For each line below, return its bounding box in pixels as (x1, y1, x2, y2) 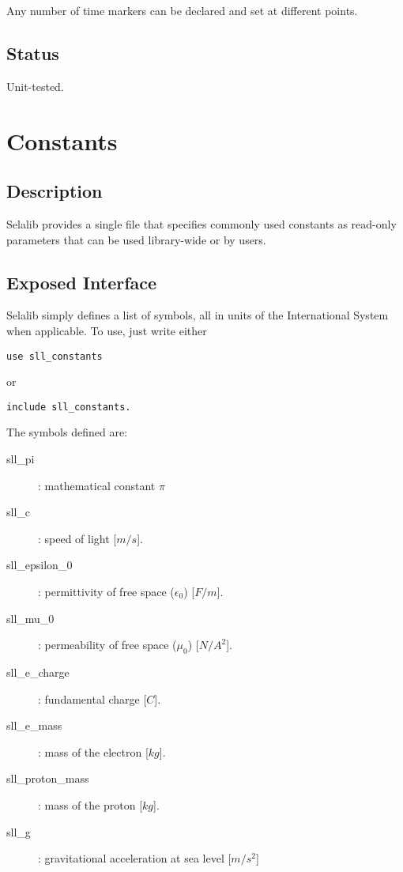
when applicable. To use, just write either (6, 322, 207, 338)
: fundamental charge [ (38, 690, 147, 707)
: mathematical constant (38, 477, 156, 493)
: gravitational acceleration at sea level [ (38, 850, 232, 866)
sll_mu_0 (6, 610, 55, 626)
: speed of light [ (38, 530, 117, 546)
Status (6, 40, 59, 65)
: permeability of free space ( (38, 636, 177, 653)
